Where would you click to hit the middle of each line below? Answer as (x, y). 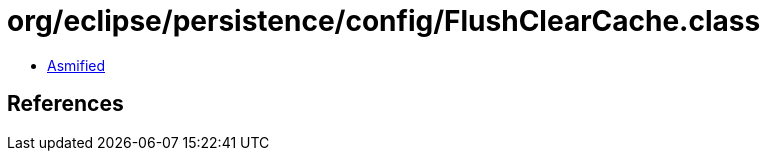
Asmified (76, 65)
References (65, 104)
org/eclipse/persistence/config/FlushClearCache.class (384, 21)
